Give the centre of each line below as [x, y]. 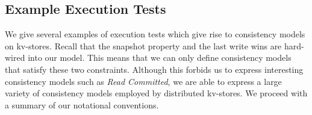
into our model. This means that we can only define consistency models [160, 57]
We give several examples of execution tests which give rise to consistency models [155, 34]
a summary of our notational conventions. [82, 104]
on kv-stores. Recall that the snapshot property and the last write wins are [143, 45]
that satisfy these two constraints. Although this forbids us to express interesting [154, 69]
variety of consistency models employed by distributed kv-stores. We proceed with [156, 93]
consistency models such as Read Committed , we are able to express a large [143, 81]
